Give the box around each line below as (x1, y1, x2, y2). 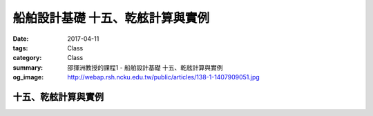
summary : (12, 63, 44, 72)
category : (12, 54, 42, 62)
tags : (12, 43, 28, 52)
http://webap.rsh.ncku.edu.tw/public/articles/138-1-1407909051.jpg (67, 73, 260, 81)
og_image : (12, 73, 44, 81)
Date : (12, 35, 29, 43)
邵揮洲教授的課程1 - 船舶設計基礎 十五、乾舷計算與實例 (67, 63, 223, 72)
